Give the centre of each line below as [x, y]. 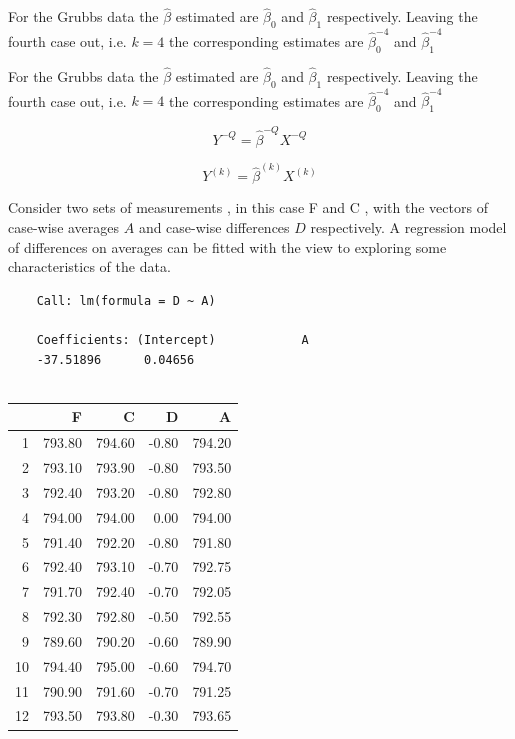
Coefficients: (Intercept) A [172, 340]
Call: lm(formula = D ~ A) [126, 300]
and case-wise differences [214, 227]
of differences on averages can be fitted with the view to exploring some [227, 246]
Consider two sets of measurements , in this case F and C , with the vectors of [248, 207]
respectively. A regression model [408, 227]
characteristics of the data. [89, 266]
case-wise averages [64, 227]
